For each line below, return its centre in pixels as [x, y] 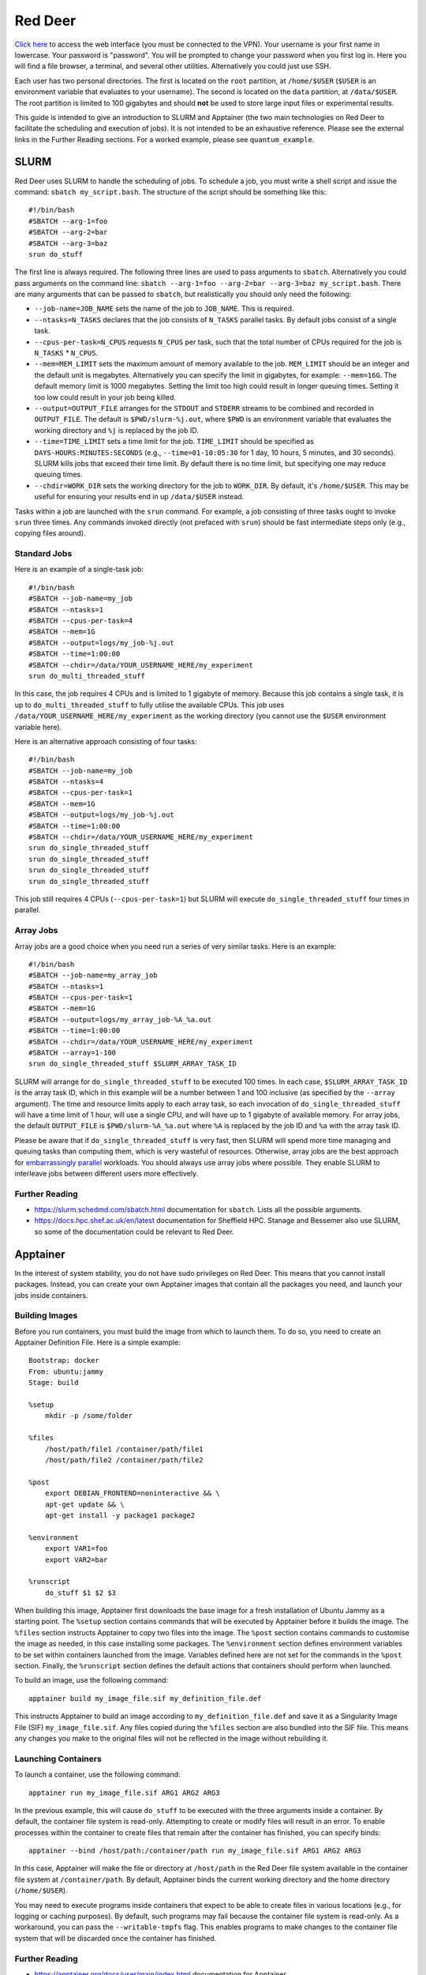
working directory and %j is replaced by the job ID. [116, 430]
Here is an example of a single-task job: [79, 570]
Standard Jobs [43, 554]
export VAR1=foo [76, 1549]
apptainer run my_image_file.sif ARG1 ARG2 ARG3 [124, 1793]
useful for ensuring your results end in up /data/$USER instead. [139, 497]
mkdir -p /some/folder [89, 1416]
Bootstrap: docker [64, 1360]
